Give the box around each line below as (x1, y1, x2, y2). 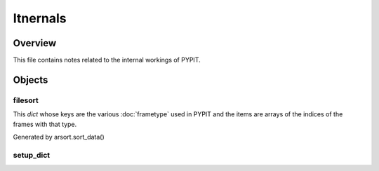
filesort (13, 95, 39, 105)
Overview (13, 37, 57, 49)
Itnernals (13, 11, 67, 26)
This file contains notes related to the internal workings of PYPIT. (13, 56, 201, 64)
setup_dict (13, 150, 51, 160)
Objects (13, 74, 48, 85)
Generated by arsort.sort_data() (13, 133, 105, 141)
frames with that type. (13, 120, 77, 128)
